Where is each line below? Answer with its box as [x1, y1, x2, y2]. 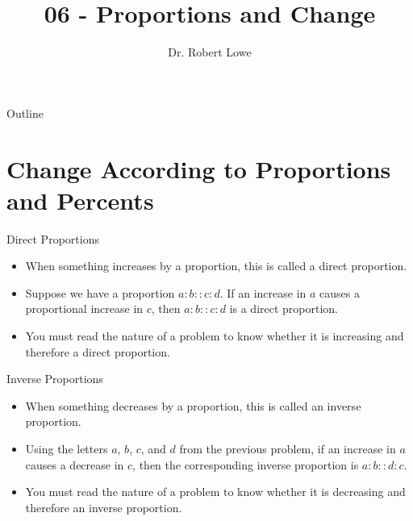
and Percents [6, 183, 154, 216]
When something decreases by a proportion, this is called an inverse [25, 397, 361, 414]
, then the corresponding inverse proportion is [132, 456, 359, 473]
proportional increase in [25, 300, 144, 317]
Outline [6, 104, 44, 121]
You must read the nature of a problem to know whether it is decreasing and [25, 483, 406, 500]
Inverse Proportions [6, 370, 103, 387]
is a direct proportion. [229, 300, 339, 317]
